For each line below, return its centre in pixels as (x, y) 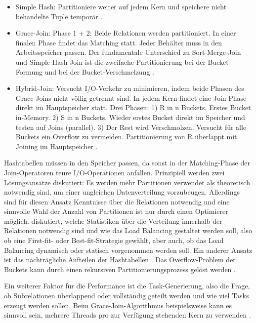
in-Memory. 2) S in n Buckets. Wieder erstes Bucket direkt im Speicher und (130, 117)
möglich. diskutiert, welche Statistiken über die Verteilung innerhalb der (113, 221)
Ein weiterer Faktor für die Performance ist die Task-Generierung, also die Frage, (127, 286)
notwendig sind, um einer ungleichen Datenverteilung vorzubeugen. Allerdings (122, 192)
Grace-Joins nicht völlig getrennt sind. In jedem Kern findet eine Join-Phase (131, 98)
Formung (29, 71)
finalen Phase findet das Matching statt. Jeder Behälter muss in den (119, 42)
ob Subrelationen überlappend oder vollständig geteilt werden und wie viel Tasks (127, 296)
